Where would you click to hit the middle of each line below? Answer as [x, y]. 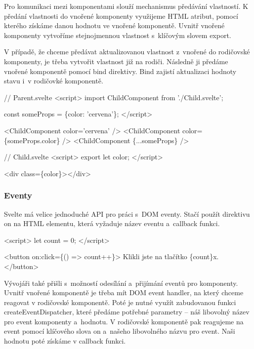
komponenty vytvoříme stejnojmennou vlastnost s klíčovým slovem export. [118, 35]
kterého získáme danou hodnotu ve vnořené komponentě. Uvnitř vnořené [114, 25]
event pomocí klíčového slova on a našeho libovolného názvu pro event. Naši [120, 331]
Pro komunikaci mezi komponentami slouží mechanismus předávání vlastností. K [126, 6]
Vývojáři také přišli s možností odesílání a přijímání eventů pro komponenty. [121, 283]
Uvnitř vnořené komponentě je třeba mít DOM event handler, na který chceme [124, 292]
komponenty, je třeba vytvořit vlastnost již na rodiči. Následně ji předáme [116, 61]
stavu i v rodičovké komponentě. [54, 81]
